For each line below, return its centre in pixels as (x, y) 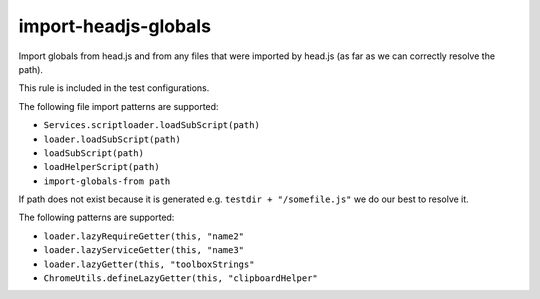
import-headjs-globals (115, 26)
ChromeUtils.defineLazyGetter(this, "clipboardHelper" (181, 278)
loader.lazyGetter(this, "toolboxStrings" (149, 264)
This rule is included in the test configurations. (114, 88)
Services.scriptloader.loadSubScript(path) (151, 125)
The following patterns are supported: (96, 217)
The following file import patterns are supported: (118, 106)
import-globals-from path (107, 181)
